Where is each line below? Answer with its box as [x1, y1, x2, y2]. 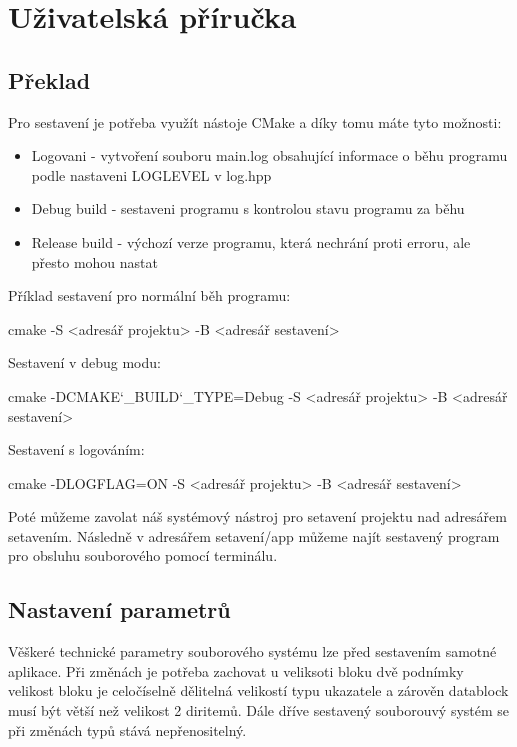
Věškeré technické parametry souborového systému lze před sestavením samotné [8, 641, 497, 662]
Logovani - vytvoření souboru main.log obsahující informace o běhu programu [31, 145, 508, 166]
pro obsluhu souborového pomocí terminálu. [8, 545, 278, 566]
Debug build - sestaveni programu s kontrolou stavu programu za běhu [31, 198, 465, 219]
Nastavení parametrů [8, 594, 231, 625]
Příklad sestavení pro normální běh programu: [8, 285, 291, 306]
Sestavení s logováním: [8, 439, 145, 460]
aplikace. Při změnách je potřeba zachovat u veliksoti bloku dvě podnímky [8, 660, 464, 681]
